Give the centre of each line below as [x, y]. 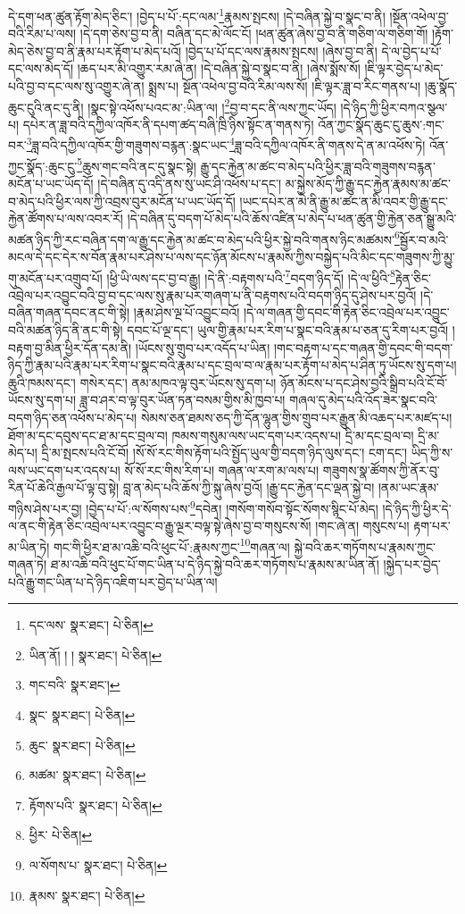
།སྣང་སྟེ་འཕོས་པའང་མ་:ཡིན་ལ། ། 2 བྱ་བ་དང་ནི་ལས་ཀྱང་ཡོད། [212, 105]
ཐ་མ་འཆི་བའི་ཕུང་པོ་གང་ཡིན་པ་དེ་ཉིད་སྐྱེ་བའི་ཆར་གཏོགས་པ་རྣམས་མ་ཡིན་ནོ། [215, 564]
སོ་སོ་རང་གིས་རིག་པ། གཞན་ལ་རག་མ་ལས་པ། [222, 470]
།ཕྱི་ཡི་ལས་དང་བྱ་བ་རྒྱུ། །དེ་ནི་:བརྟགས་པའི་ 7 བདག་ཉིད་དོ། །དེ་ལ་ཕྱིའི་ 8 [251, 276]
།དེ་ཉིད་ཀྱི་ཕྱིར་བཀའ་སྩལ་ [394, 107]
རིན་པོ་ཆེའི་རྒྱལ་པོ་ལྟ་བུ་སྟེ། [64, 487]
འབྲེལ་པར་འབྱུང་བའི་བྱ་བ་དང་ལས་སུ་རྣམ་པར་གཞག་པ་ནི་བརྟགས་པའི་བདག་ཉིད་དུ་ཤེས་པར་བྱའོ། [212, 294]
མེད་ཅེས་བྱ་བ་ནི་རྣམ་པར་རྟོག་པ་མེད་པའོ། [95, 50]
